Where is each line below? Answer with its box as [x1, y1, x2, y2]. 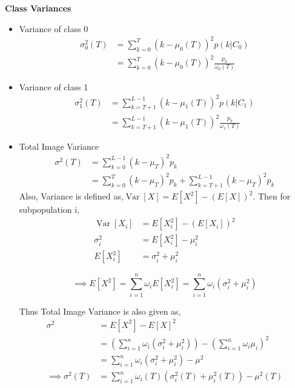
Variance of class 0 [19, 22, 88, 35]
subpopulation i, [19, 203, 80, 216]
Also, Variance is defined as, [19, 190, 124, 202]
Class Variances [5, 2, 71, 14]
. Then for [253, 190, 291, 202]
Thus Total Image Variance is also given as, [19, 304, 181, 317]
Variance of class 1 [19, 80, 88, 93]
